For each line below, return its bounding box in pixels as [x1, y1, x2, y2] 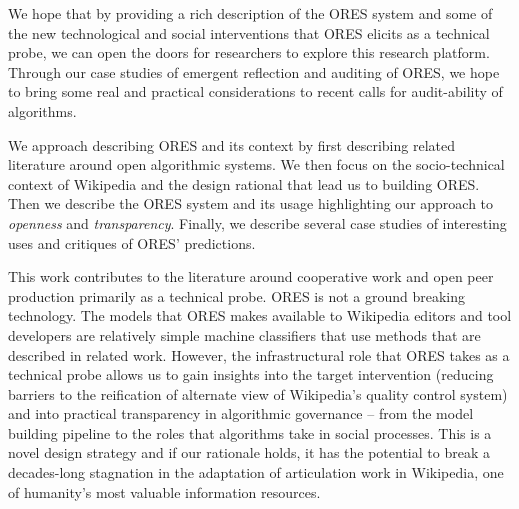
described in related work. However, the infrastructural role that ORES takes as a [8, 344, 510, 365]
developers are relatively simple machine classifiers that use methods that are [8, 324, 481, 345]
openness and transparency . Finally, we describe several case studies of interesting [8, 212, 507, 233]
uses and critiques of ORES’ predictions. [8, 232, 256, 253]
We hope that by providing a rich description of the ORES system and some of [8, 3, 493, 23]
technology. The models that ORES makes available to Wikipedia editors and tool [8, 305, 512, 326]
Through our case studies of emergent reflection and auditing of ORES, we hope [8, 61, 500, 82]
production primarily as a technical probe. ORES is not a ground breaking [8, 285, 466, 306]
